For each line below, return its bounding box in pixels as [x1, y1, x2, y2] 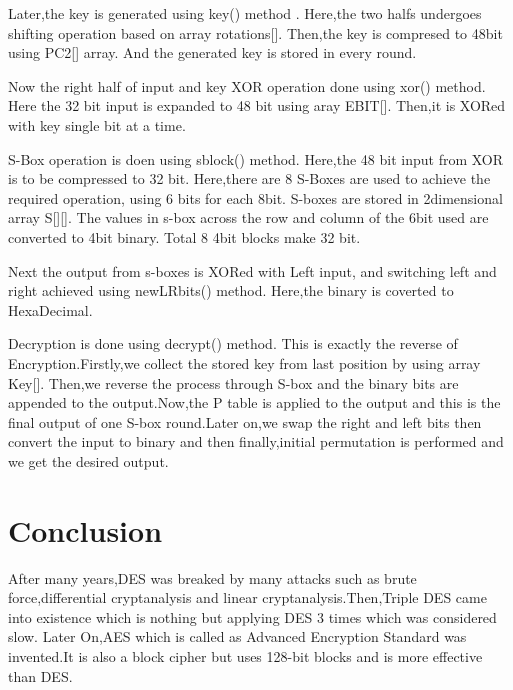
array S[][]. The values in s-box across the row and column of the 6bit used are [8, 207, 489, 228]
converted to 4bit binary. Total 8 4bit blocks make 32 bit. [8, 226, 361, 247]
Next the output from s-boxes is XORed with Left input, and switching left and [8, 260, 497, 281]
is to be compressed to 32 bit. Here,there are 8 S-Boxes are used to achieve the [8, 168, 491, 189]
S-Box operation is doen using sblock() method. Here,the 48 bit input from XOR [8, 148, 504, 169]
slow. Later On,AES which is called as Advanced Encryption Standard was [8, 626, 467, 647]
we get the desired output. [8, 450, 169, 471]
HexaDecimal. [8, 299, 93, 320]
